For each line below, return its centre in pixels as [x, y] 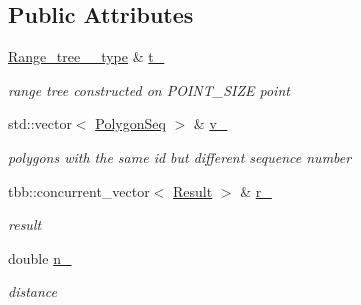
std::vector [40, 123]
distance [33, 291]
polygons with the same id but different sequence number [180, 156]
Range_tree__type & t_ [86, 56]
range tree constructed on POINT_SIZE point [149, 89]
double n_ [40, 257]
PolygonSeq [130, 123]
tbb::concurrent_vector [79, 190]
